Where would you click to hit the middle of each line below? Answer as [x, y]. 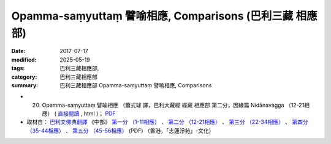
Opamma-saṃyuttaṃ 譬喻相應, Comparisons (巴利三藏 [152, 16]
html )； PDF [100, 113]
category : [24, 77]
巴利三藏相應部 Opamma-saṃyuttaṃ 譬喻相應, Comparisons [136, 85]
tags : [18, 68]
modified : [24, 59]
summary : [25, 85]
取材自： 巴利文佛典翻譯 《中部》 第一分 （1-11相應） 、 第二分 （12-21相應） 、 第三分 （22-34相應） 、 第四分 [168, 122]
